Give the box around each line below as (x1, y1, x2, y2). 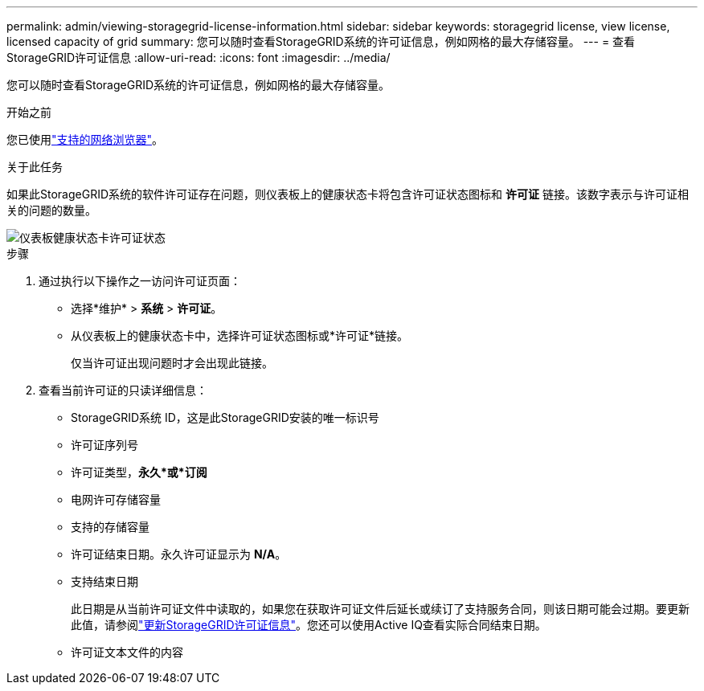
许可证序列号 (71, 438, 138, 452)
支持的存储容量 (71, 520, 149, 534)
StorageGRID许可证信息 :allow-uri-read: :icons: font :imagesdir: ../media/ (6, 51, 391, 64)
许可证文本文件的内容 (71, 645, 183, 659)
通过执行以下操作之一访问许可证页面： (39, 274, 241, 288)
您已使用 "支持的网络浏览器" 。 (6, 133, 164, 146)
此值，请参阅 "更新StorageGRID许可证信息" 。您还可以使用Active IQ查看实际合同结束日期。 (71, 618, 546, 632)
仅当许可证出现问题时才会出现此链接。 (71, 356, 273, 370)
